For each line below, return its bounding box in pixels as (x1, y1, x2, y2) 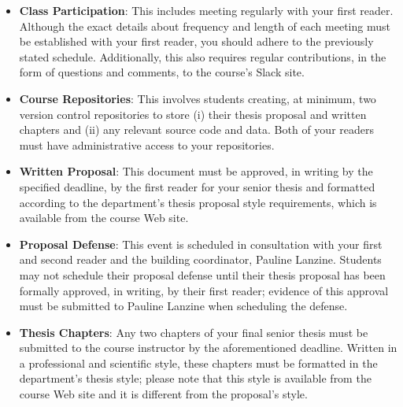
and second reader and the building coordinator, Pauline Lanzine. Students (19, 251, 382, 268)
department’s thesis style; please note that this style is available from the (19, 370, 372, 387)
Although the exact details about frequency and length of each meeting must (19, 17, 390, 34)
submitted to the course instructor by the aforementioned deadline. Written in (19, 339, 397, 356)
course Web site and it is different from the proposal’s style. (19, 386, 308, 402)
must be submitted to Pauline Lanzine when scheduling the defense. (19, 298, 348, 314)
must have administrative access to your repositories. (19, 136, 275, 153)
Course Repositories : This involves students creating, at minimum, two (19, 90, 376, 106)
